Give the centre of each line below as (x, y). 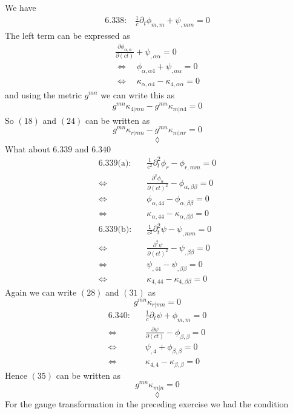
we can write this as (138, 94)
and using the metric (43, 94)
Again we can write (41, 292)
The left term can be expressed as (67, 35)
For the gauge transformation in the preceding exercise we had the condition (147, 403)
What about (28, 148)
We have (21, 7)
